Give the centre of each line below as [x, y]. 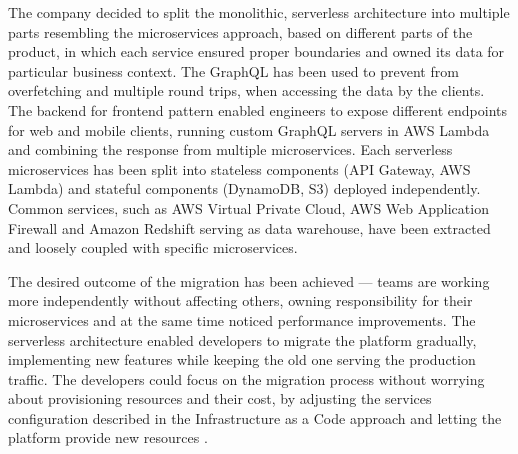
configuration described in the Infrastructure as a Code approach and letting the [255, 417]
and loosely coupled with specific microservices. [153, 247]
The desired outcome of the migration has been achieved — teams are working [249, 280]
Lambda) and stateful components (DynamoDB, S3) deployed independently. [244, 188]
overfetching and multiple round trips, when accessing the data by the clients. [246, 90]
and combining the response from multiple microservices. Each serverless [230, 149]
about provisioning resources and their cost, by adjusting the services [220, 398]
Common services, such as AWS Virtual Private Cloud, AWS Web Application [248, 207]
